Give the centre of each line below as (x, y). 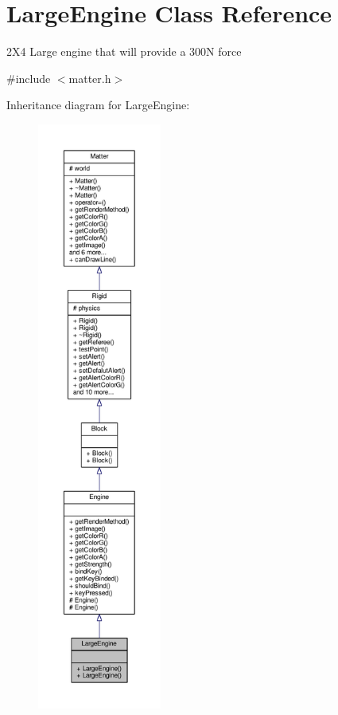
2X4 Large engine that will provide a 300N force (124, 51)
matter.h (90, 78)
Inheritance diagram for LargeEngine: (98, 105)
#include (29, 78)
